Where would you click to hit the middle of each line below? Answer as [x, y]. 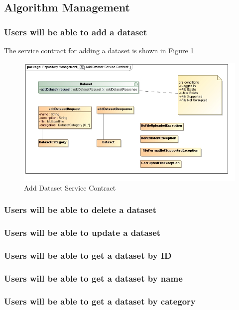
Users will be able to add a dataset [76, 32]
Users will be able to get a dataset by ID [88, 256]
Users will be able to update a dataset [82, 233]
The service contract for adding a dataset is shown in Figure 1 [99, 50]
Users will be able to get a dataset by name [93, 278]
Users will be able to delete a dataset [80, 210]
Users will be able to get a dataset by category [100, 301]
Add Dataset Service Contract [70, 187]
